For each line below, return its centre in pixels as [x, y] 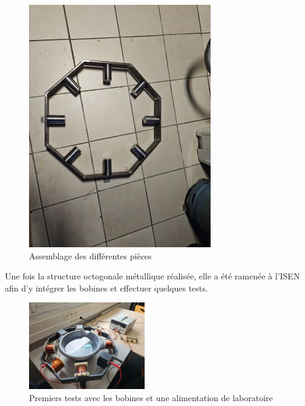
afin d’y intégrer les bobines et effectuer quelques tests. [107, 288]
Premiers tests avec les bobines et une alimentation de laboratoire [151, 398]
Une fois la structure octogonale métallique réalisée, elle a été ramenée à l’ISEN [152, 276]
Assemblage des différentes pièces [90, 255]
